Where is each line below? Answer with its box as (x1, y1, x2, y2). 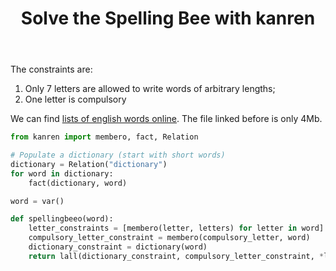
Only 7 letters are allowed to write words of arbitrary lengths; (24, 83, 276, 95)
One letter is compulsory (24, 93, 127, 106)
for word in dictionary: (10, 168, 114, 179)
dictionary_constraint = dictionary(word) (28, 242, 208, 252)
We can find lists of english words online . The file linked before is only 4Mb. (10, 113, 323, 125)
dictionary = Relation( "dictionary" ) (10, 159, 168, 169)
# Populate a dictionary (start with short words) (10, 150, 226, 161)
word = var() (10, 196, 65, 206)
